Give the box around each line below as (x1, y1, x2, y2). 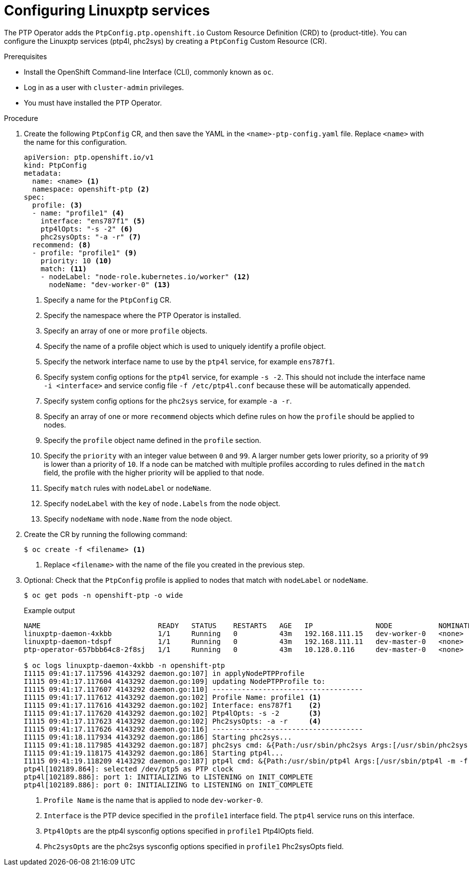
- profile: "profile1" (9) (32, 248, 137, 257)
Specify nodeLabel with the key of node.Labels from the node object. (44, 499, 281, 508)
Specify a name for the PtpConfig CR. (44, 295, 171, 304)
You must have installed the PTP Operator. (24, 98, 162, 107)
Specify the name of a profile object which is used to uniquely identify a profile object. (44, 341, 326, 350)
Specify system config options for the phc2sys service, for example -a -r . (44, 396, 292, 405)
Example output (24, 606, 75, 615)
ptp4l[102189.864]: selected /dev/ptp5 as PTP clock (24, 764, 234, 773)
